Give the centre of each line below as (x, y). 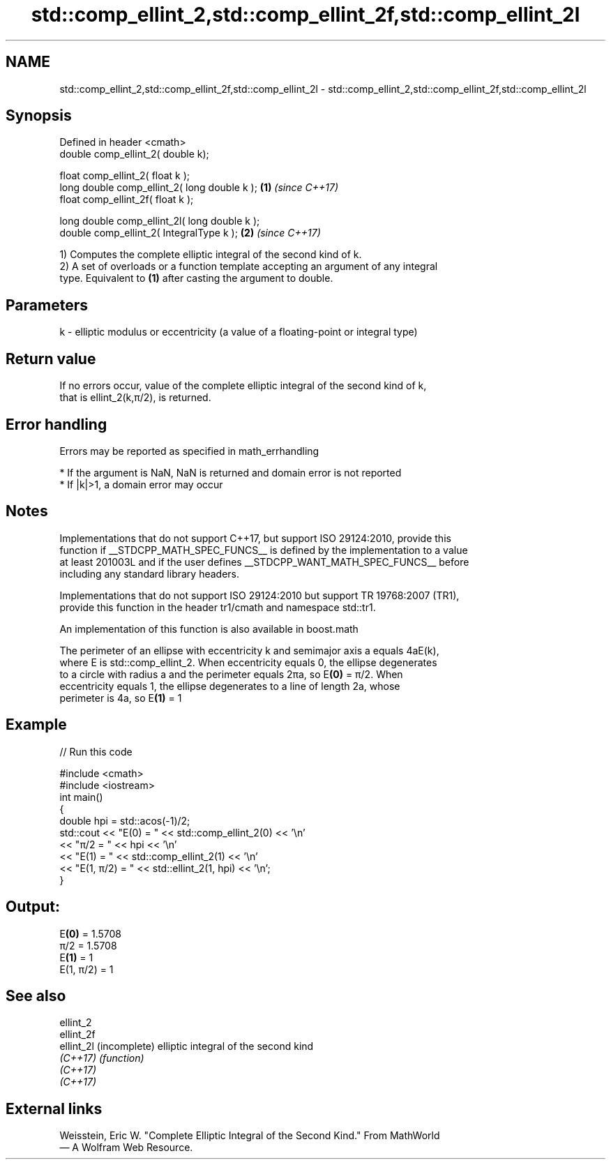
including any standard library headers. (150, 573)
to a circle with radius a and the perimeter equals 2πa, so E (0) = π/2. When (231, 674)
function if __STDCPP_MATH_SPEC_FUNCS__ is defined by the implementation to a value (264, 550)
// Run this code (96, 751)
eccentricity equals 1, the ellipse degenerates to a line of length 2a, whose (230, 686)
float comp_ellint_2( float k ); (125, 176)
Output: (33, 907)
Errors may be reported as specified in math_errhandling (189, 451)
